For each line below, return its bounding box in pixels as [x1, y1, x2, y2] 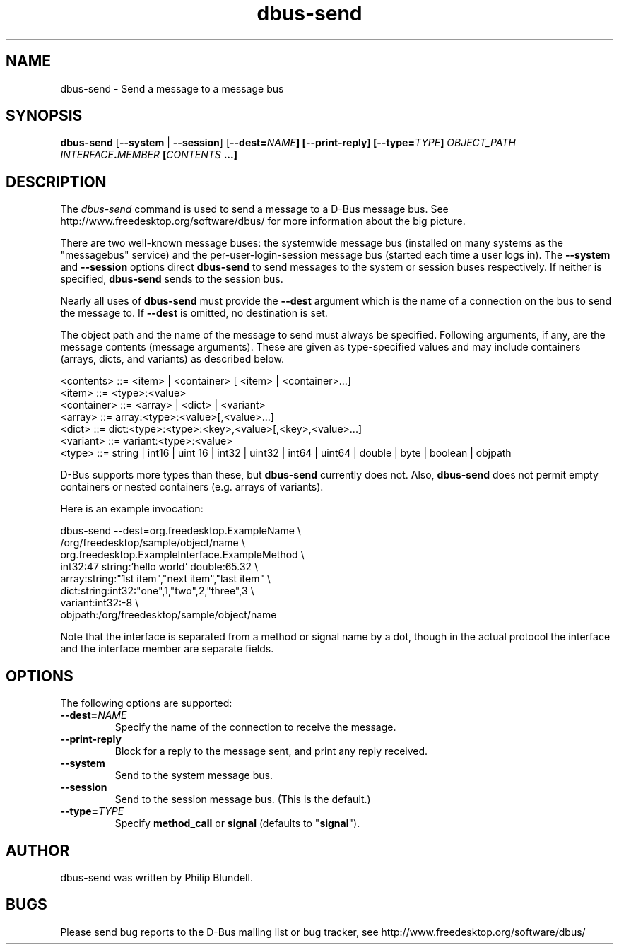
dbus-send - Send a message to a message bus [60, 82, 284, 95]
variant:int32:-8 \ [60, 597, 139, 609]
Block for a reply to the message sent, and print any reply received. [114, 745, 428, 758]
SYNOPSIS [6, 107, 83, 125]
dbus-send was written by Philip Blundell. [60, 871, 253, 884]
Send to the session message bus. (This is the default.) [114, 793, 371, 806]
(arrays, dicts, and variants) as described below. [60, 353, 284, 365]
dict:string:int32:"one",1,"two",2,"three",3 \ [60, 585, 254, 597]
